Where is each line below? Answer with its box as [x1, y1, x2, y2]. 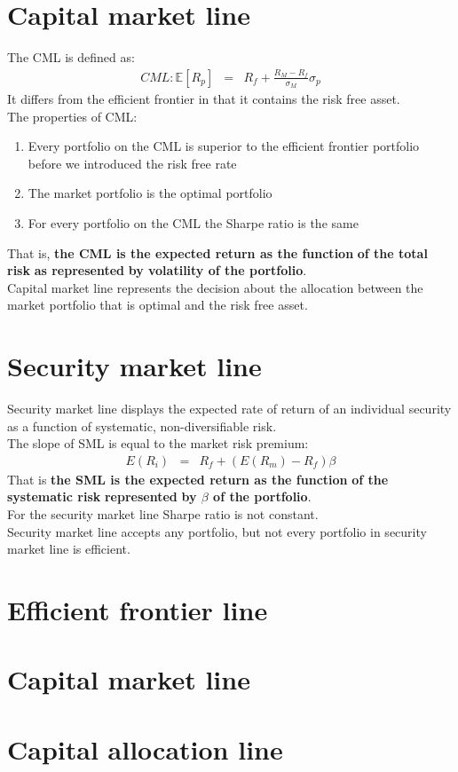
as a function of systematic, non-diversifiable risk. [7, 416, 277, 435]
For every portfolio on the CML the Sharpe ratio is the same [28, 213, 359, 232]
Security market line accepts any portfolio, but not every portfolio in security [7, 522, 427, 540]
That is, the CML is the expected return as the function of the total [7, 243, 428, 262]
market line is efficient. [7, 540, 130, 558]
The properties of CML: [7, 106, 138, 125]
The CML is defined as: [7, 48, 135, 67]
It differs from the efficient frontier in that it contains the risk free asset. [7, 89, 400, 107]
